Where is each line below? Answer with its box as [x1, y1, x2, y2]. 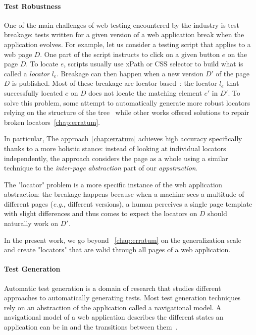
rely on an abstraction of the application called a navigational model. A [4, 302, 221, 312]
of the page [215, 68, 250, 78]
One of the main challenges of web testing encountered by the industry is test [4, 19, 239, 30]
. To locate [26, 58, 58, 69]
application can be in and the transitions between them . [4, 322, 178, 332]
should [207, 208, 227, 219]
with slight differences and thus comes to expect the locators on [4, 208, 198, 219]
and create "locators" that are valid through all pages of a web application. [4, 244, 231, 255]
